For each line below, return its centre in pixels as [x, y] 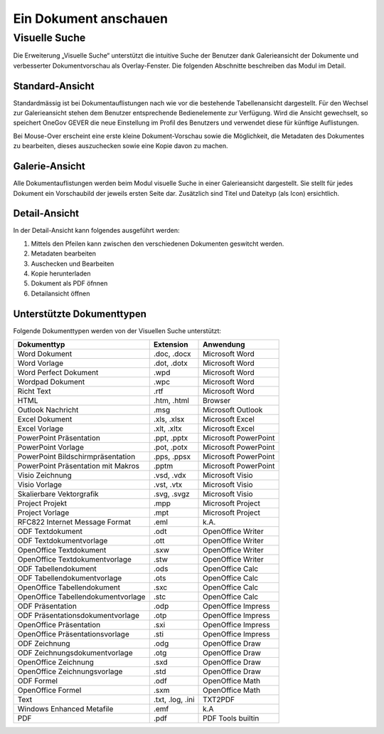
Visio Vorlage [40, 485]
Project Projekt [42, 503]
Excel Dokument [45, 419]
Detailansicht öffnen [60, 293]
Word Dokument [45, 354]
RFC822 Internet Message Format [74, 522]
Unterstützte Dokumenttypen [80, 314]
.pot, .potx [170, 447]
